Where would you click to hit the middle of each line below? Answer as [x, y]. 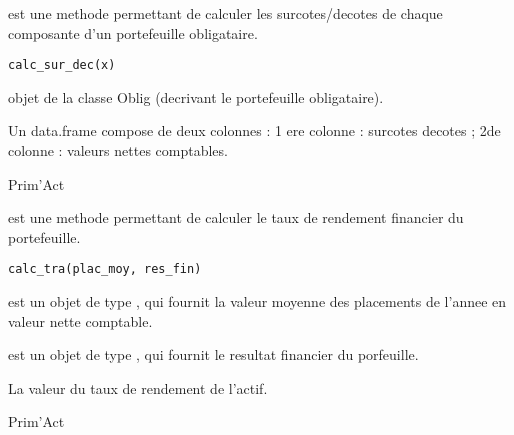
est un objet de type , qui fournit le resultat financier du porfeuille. [213, 354]
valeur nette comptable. [80, 320]
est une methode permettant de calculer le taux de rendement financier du [236, 217]
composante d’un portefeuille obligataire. [133, 32]
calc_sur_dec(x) [62, 65]
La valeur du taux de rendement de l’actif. [138, 387]
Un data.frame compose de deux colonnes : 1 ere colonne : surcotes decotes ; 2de [254, 130]
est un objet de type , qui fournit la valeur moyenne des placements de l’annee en [257, 301]
